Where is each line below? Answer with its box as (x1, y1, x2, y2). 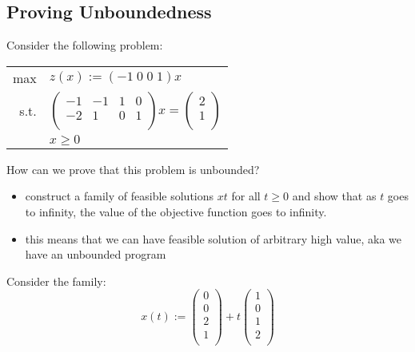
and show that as (292, 188, 377, 204)
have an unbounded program (25, 246, 166, 263)
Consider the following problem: (6, 37, 163, 53)
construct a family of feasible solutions (25, 188, 214, 204)
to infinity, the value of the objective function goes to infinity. (25, 203, 327, 220)
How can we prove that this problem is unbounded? (6, 160, 260, 177)
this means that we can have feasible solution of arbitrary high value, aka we (25, 230, 401, 247)
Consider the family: (6, 272, 106, 289)
